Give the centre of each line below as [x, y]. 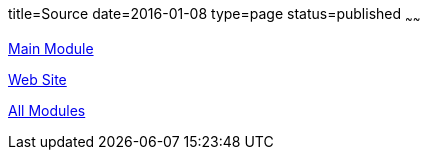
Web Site [37, 79]
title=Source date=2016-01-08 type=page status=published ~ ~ [214, 15]
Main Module [51, 48]
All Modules [47, 110]
